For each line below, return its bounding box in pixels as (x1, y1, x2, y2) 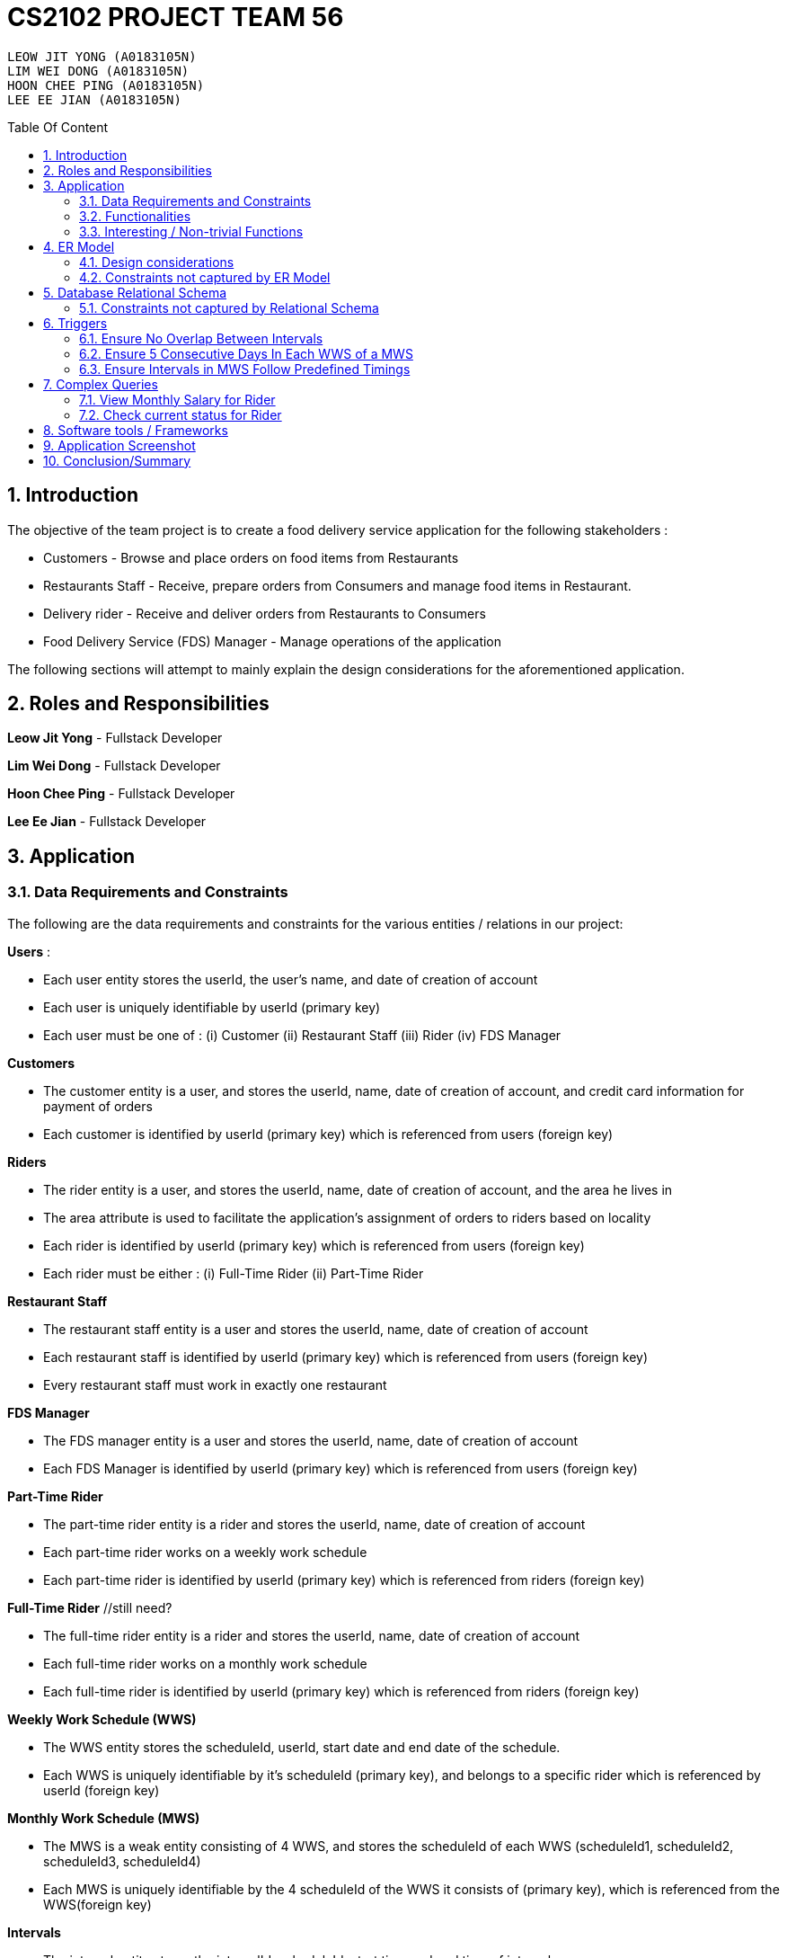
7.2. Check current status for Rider (79, 406, 282, 423)
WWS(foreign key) (43, 1896, 152, 1912)
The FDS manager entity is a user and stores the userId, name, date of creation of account (43, 1432, 579, 1448)
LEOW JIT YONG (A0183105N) (7, 49, 197, 64)
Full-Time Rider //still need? (7, 1599, 172, 1615)
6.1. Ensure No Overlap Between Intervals (79, 330, 323, 346)
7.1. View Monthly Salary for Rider (79, 391, 276, 407)
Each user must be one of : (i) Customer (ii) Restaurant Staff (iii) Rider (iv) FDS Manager (43, 1027, 562, 1043)
